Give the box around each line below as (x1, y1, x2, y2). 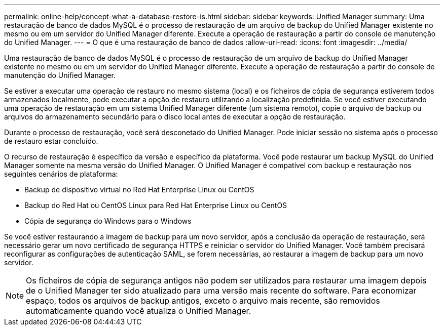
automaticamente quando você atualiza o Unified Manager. (26, 306, 251, 316)
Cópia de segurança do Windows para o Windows (24, 217, 192, 225)
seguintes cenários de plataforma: (4, 170, 118, 178)
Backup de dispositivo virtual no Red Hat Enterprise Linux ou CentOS (24, 185, 254, 194)
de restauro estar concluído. (4, 137, 98, 145)
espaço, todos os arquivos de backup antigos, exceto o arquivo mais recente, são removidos (26, 296, 380, 306)
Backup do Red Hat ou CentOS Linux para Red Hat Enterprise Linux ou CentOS (24, 201, 287, 210)
